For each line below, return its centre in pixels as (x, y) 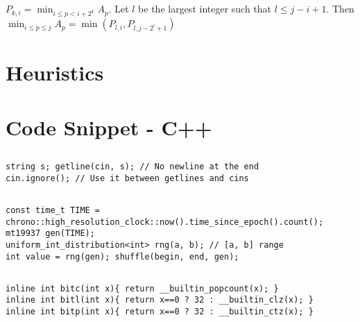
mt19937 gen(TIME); (50, 234)
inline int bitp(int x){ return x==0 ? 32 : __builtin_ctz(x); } (160, 311)
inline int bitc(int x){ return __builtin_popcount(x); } (142, 288)
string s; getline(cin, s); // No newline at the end (132, 167)
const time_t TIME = (53, 210)
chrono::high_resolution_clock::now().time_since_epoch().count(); (165, 222)
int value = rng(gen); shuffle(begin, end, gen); (122, 256)
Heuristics (55, 73)
